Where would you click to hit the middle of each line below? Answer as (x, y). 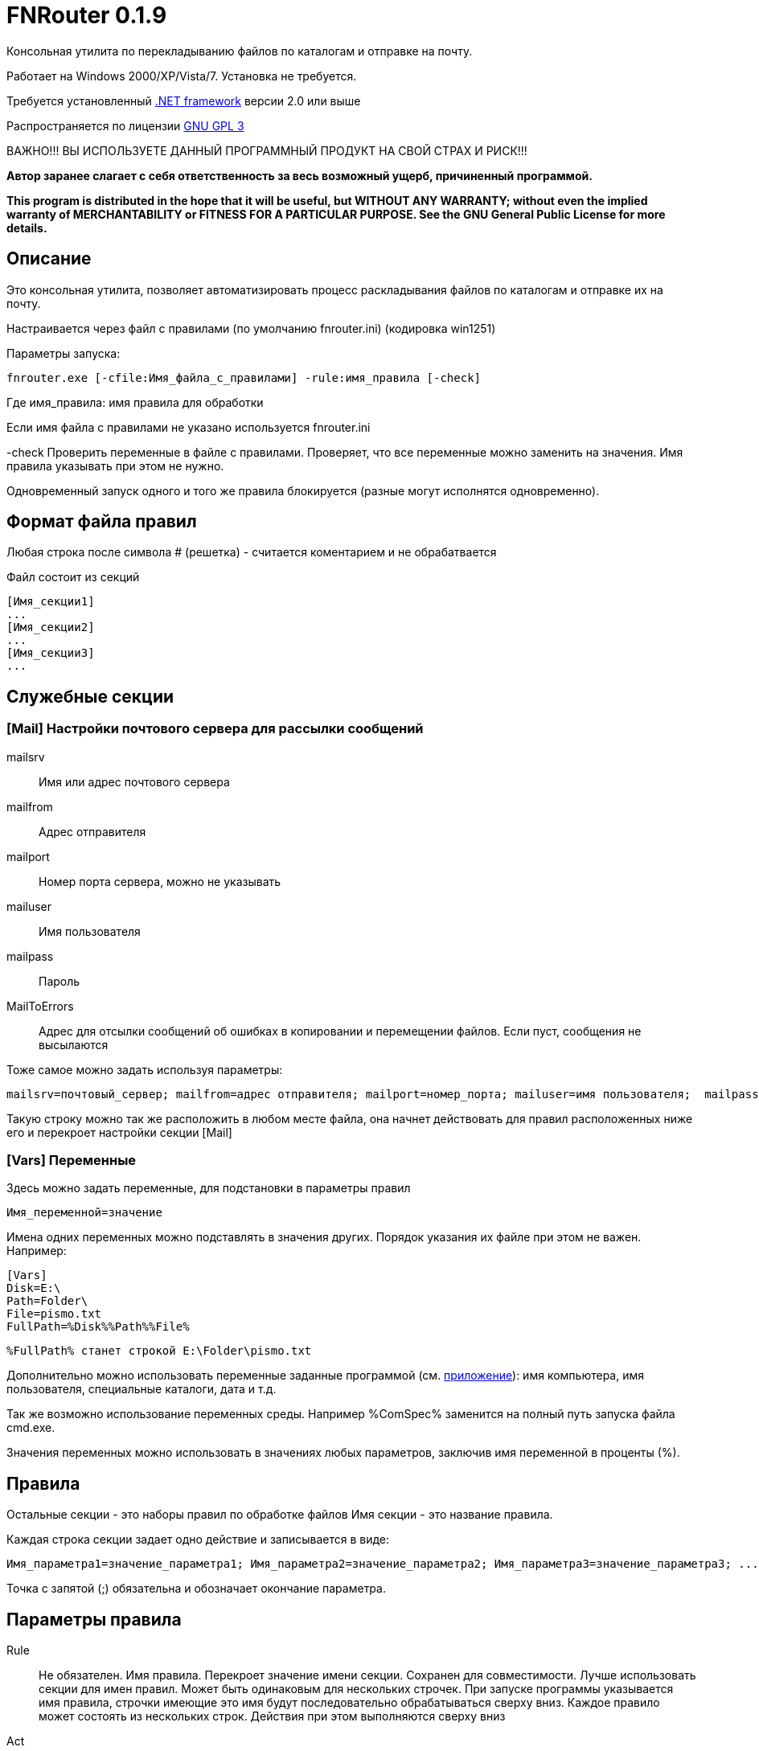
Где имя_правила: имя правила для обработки (135, 402)
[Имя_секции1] (51, 602)
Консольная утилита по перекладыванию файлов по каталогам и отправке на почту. (240, 51)
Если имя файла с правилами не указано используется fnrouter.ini (189, 427)
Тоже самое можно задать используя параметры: (145, 1069)
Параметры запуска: (64, 353)
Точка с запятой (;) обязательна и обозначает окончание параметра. (196, 1589)
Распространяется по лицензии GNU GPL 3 (125, 125)
